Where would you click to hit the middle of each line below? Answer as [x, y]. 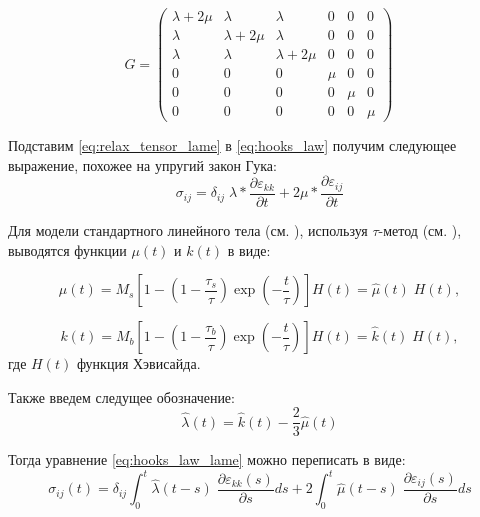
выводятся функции [67, 249]
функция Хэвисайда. [138, 363]
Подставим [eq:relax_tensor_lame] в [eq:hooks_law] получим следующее [232, 145]
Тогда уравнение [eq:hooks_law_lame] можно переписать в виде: [207, 459]
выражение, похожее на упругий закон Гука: [142, 164]
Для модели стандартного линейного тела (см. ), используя [188, 229]
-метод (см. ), [420, 229]
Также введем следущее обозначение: [121, 396]
